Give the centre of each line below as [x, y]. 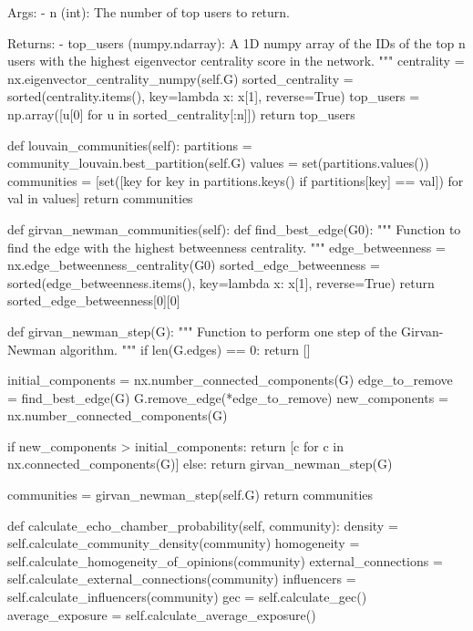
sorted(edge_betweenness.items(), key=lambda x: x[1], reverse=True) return [221, 282]
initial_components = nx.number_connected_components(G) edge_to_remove [230, 380]
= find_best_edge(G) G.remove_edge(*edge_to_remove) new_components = [228, 397]
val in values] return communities [100, 198]
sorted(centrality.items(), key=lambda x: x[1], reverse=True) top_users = [214, 96]
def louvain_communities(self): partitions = [130, 145]
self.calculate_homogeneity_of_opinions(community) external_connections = [225, 560]
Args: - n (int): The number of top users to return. [149, 12]
